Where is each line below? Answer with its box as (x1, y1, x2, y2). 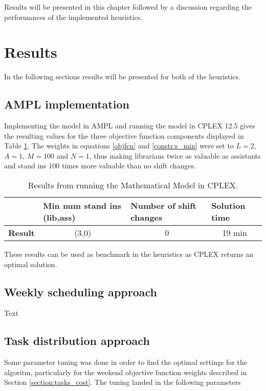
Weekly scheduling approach (4, 284, 157, 299)
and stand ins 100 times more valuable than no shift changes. (4, 160, 196, 171)
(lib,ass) (42, 211, 76, 224)
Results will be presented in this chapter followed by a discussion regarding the (4, 2, 252, 12)
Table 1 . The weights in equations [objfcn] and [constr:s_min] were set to (4, 140, 234, 151)
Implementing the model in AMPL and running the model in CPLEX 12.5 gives (4, 120, 255, 131)
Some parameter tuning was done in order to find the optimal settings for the (4, 357, 247, 367)
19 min (222, 227, 247, 239)
